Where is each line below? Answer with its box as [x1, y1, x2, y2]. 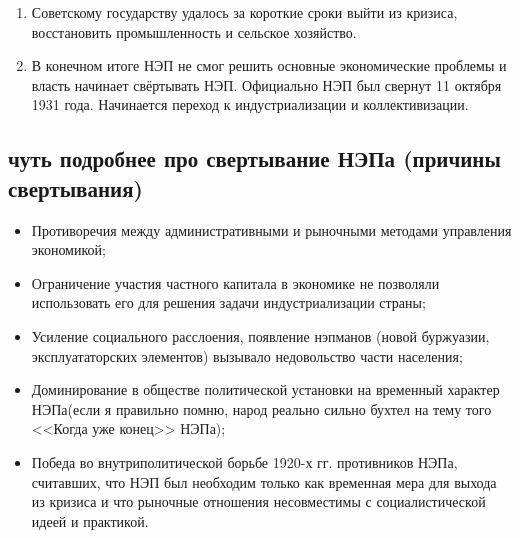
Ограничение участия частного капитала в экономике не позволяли [31, 272, 440, 293]
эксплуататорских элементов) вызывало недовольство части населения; [31, 345, 463, 366]
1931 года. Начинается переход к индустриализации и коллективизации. [31, 94, 469, 115]
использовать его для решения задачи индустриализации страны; [31, 292, 426, 313]
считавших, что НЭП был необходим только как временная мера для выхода [31, 471, 497, 492]
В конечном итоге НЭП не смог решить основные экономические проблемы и [31, 55, 507, 76]
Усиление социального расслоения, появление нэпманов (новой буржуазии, [31, 325, 490, 346]
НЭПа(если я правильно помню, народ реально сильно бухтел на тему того [31, 398, 492, 419]
